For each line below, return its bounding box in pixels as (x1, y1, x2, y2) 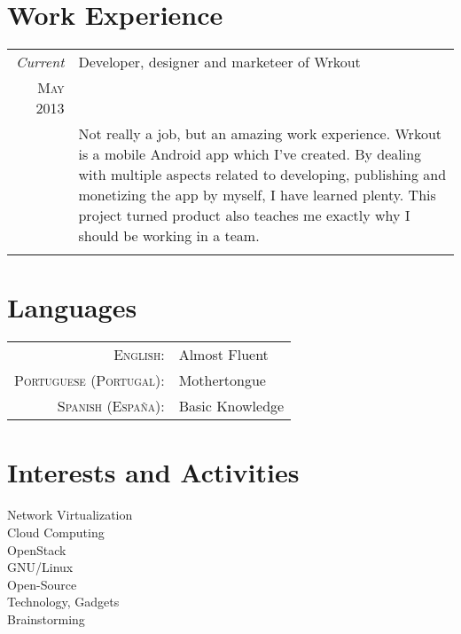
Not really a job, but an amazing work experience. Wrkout (78, 123, 442, 145)
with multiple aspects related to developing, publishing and (78, 164, 447, 185)
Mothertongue (178, 370, 266, 391)
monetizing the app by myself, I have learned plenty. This (78, 184, 436, 206)
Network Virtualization (7, 505, 133, 524)
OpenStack (7, 540, 66, 559)
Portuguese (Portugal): (14, 370, 165, 391)
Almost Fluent (178, 344, 269, 365)
